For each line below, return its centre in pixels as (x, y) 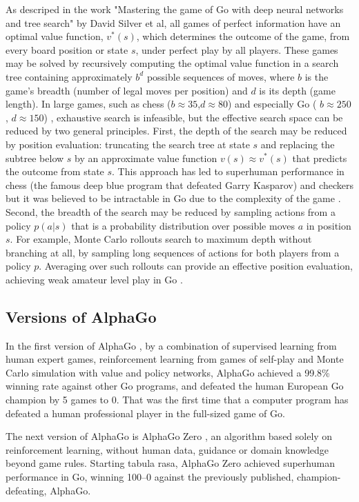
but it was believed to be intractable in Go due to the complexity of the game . (173, 198)
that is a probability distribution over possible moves (183, 225)
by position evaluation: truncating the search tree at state (128, 144)
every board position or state (67, 49)
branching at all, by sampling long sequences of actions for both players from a (173, 252)
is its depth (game (297, 90)
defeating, (26, 490)
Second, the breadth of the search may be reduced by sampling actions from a (171, 211)
